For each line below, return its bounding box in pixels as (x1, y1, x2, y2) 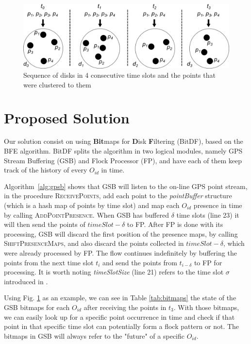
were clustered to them (23, 79, 91, 89)
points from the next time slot (4, 257, 94, 267)
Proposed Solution (4, 108, 130, 128)
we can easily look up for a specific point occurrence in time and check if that (4, 311, 235, 322)
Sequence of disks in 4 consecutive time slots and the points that (23, 70, 216, 80)
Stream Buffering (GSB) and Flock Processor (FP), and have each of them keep (4, 155, 242, 165)
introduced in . (4, 276, 48, 286)
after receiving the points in (84, 302, 167, 312)
